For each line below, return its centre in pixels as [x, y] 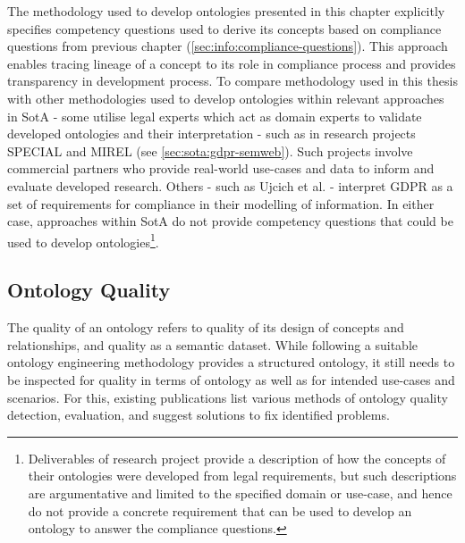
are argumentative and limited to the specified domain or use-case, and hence [240, 493]
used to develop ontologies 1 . [83, 240]
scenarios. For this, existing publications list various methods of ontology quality [228, 397]
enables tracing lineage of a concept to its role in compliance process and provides [232, 63]
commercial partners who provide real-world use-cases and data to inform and [221, 168]
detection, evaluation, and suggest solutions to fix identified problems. [199, 415]
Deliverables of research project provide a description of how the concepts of [237, 458]
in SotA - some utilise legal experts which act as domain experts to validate [215, 116]
